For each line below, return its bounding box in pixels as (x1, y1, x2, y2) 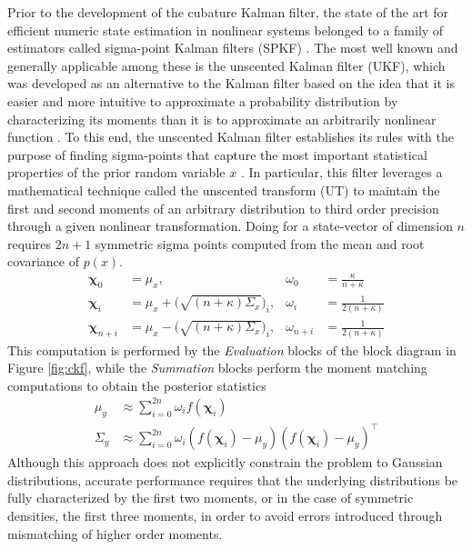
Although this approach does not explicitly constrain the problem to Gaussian (7, 453, 443, 472)
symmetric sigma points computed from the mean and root (95, 234, 425, 253)
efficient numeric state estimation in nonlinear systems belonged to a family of (7, 20, 444, 39)
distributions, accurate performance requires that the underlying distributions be (7, 470, 458, 489)
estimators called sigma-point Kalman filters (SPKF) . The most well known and (7, 38, 458, 57)
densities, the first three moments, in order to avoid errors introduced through (7, 505, 443, 524)
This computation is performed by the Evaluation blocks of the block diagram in (7, 340, 457, 359)
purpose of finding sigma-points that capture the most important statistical (7, 145, 427, 164)
